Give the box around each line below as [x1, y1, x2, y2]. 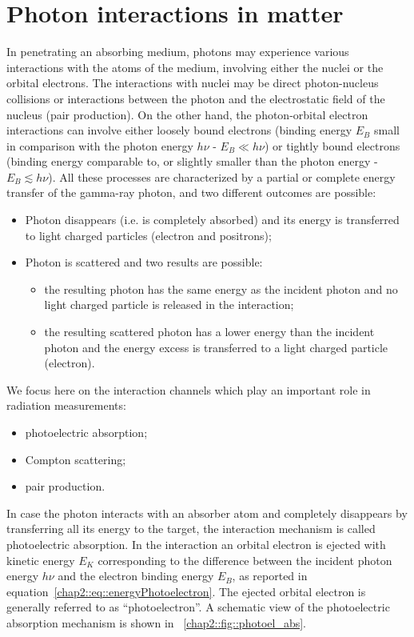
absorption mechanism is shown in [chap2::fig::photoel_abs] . [6, 614, 306, 631]
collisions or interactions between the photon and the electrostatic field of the [6, 90, 385, 106]
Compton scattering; [25, 451, 126, 467]
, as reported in [232, 567, 308, 584]
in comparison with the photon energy [6, 137, 193, 154]
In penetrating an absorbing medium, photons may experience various [6, 43, 349, 60]
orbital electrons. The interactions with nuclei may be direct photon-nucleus [6, 74, 379, 91]
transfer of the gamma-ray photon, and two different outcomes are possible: [6, 184, 376, 201]
